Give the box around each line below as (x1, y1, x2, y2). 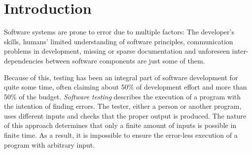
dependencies (4, 55, 43, 65)
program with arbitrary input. (4, 139, 95, 150)
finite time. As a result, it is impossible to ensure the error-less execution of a (4, 130, 238, 140)
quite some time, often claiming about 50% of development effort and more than (4, 82, 247, 92)
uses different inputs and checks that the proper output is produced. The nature (4, 110, 246, 121)
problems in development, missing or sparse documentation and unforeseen (4, 46, 230, 56)
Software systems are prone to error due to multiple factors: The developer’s (4, 27, 234, 37)
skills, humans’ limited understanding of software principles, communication (4, 36, 233, 46)
